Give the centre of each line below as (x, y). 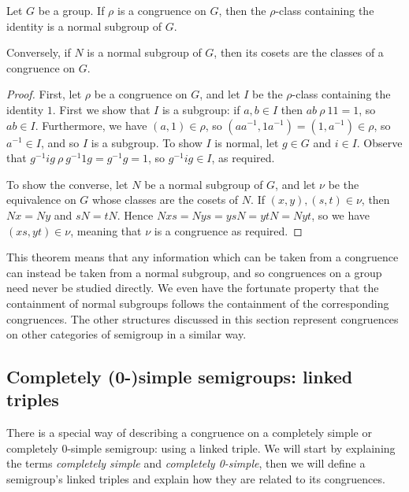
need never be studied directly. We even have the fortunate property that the (193, 288)
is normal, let (247, 142)
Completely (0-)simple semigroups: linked (180, 377)
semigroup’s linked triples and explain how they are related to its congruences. (196, 479)
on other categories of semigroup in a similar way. (126, 334)
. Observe (379, 142)
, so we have (341, 215)
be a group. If (71, 10)
